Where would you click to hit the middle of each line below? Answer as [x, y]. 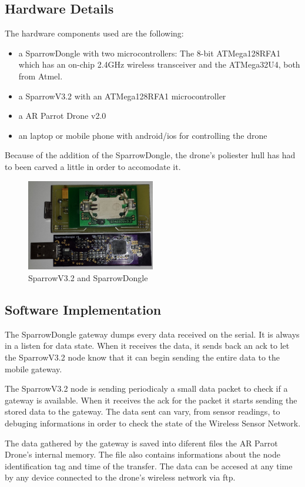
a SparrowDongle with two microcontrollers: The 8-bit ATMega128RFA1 [150, 53]
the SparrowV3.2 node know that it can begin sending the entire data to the [143, 357]
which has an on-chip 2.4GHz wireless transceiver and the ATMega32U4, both [159, 64]
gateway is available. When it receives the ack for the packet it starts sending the [151, 400]
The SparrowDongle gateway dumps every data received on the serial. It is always [152, 334]
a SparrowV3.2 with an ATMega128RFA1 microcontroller [122, 96]
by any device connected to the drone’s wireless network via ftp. [120, 477]
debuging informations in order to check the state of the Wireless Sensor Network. [153, 423]
